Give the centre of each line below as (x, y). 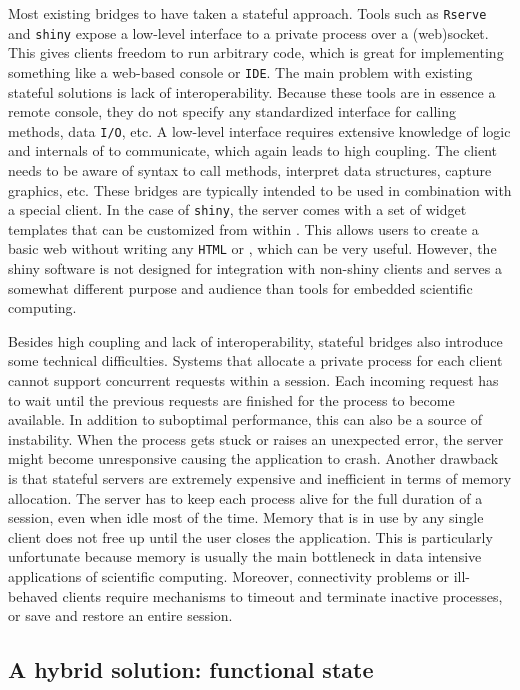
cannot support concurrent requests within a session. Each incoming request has (253, 380)
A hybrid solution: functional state (191, 669)
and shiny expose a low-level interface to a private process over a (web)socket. (248, 32)
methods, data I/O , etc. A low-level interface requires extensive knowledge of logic (259, 130)
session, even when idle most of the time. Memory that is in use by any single (246, 517)
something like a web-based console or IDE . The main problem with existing (240, 71)
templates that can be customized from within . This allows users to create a (243, 228)
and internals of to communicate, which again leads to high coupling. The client (253, 150)
